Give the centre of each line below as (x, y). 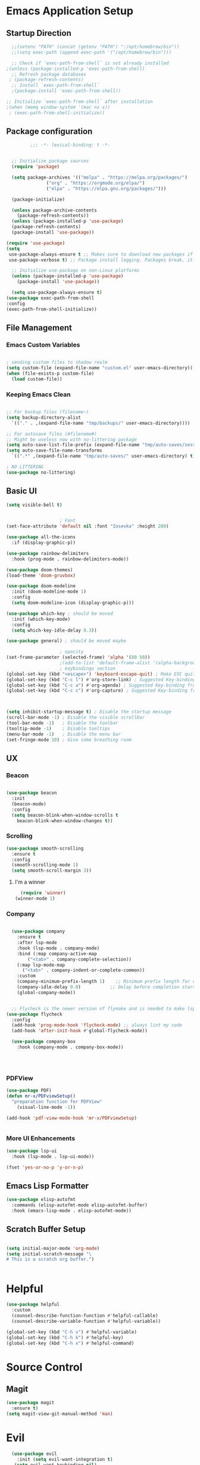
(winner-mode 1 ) (35, 899)
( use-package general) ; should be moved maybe (66, 641)
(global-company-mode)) (46, 992)
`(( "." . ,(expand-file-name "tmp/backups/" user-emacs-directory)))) (101, 423)
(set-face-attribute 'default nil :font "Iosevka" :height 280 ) (87, 526)
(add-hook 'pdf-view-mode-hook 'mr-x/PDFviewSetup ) (71, 1118)
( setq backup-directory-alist (44, 417)
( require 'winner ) (43, 893)
